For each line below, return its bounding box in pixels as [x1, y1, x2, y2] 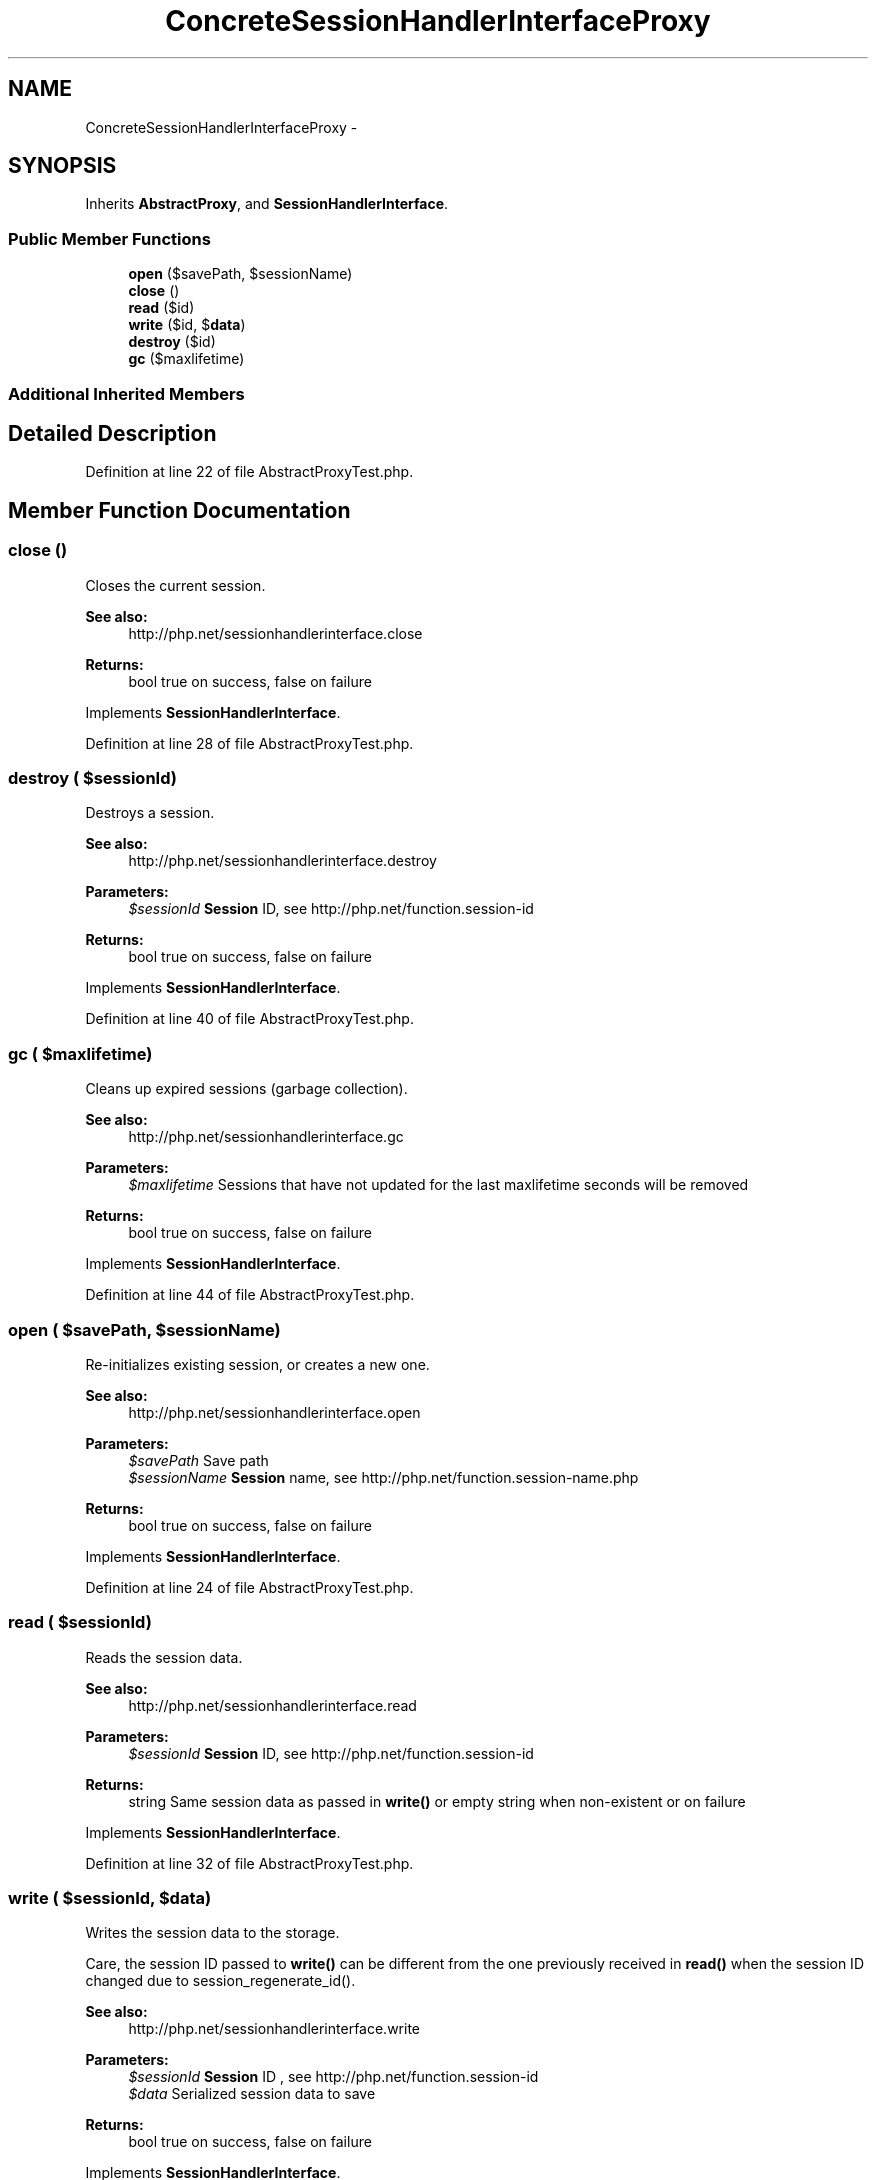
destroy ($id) [128, 333, 216, 351]
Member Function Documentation [8, 497, 351, 523]
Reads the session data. [85, 1648, 243, 1666]
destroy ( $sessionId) [8, 768, 177, 788]
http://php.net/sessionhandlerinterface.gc [128, 1128, 404, 1146]
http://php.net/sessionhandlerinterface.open [128, 1403, 421, 1421]
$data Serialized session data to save [128, 2085, 376, 2103]
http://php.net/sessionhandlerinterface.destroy [128, 852, 437, 870]
